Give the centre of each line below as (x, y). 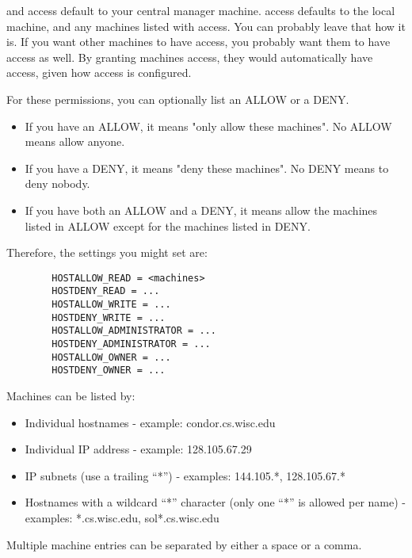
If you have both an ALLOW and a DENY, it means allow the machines (201, 210)
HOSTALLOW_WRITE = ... (111, 305)
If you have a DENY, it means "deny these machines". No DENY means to (207, 168)
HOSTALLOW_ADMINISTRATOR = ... (134, 331)
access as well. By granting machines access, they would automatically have (190, 57)
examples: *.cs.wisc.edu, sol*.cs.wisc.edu (122, 517)
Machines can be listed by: (71, 395)
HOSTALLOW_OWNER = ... (111, 357)
